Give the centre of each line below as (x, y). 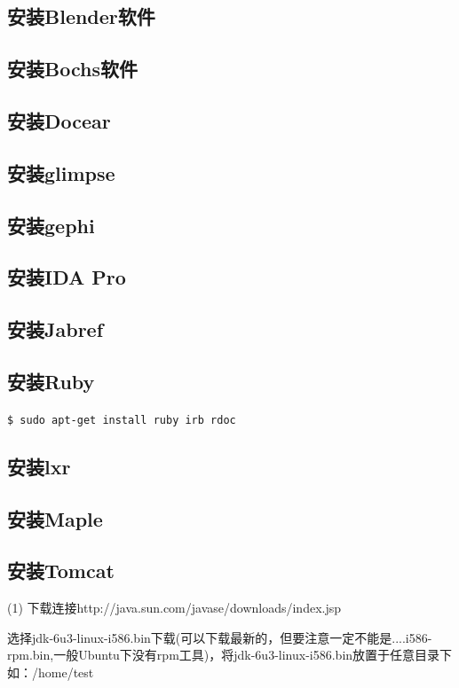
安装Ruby (51, 381)
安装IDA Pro (67, 277)
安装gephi (51, 225)
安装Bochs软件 (72, 69)
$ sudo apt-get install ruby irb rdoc (122, 420)
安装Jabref (55, 329)
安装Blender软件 (81, 16)
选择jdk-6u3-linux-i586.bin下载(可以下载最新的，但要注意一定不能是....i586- (220, 637)
